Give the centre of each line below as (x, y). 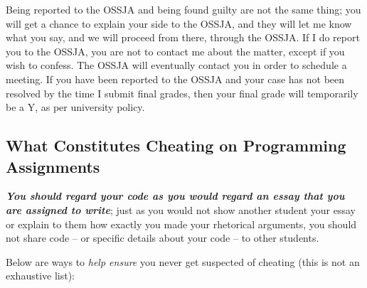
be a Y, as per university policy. (75, 107)
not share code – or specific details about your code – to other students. (163, 238)
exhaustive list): (40, 276)
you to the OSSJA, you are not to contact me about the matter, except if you (175, 51)
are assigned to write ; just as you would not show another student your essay (181, 209)
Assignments (53, 166)
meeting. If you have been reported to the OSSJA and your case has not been (175, 79)
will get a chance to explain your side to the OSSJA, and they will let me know (179, 23)
